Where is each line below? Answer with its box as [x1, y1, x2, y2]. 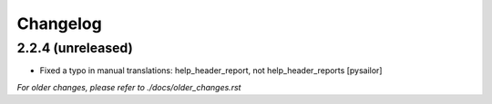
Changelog [16, 14, 102, 33]
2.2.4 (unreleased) [16, 40, 134, 56]
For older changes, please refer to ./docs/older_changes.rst [16, 81, 241, 92]
